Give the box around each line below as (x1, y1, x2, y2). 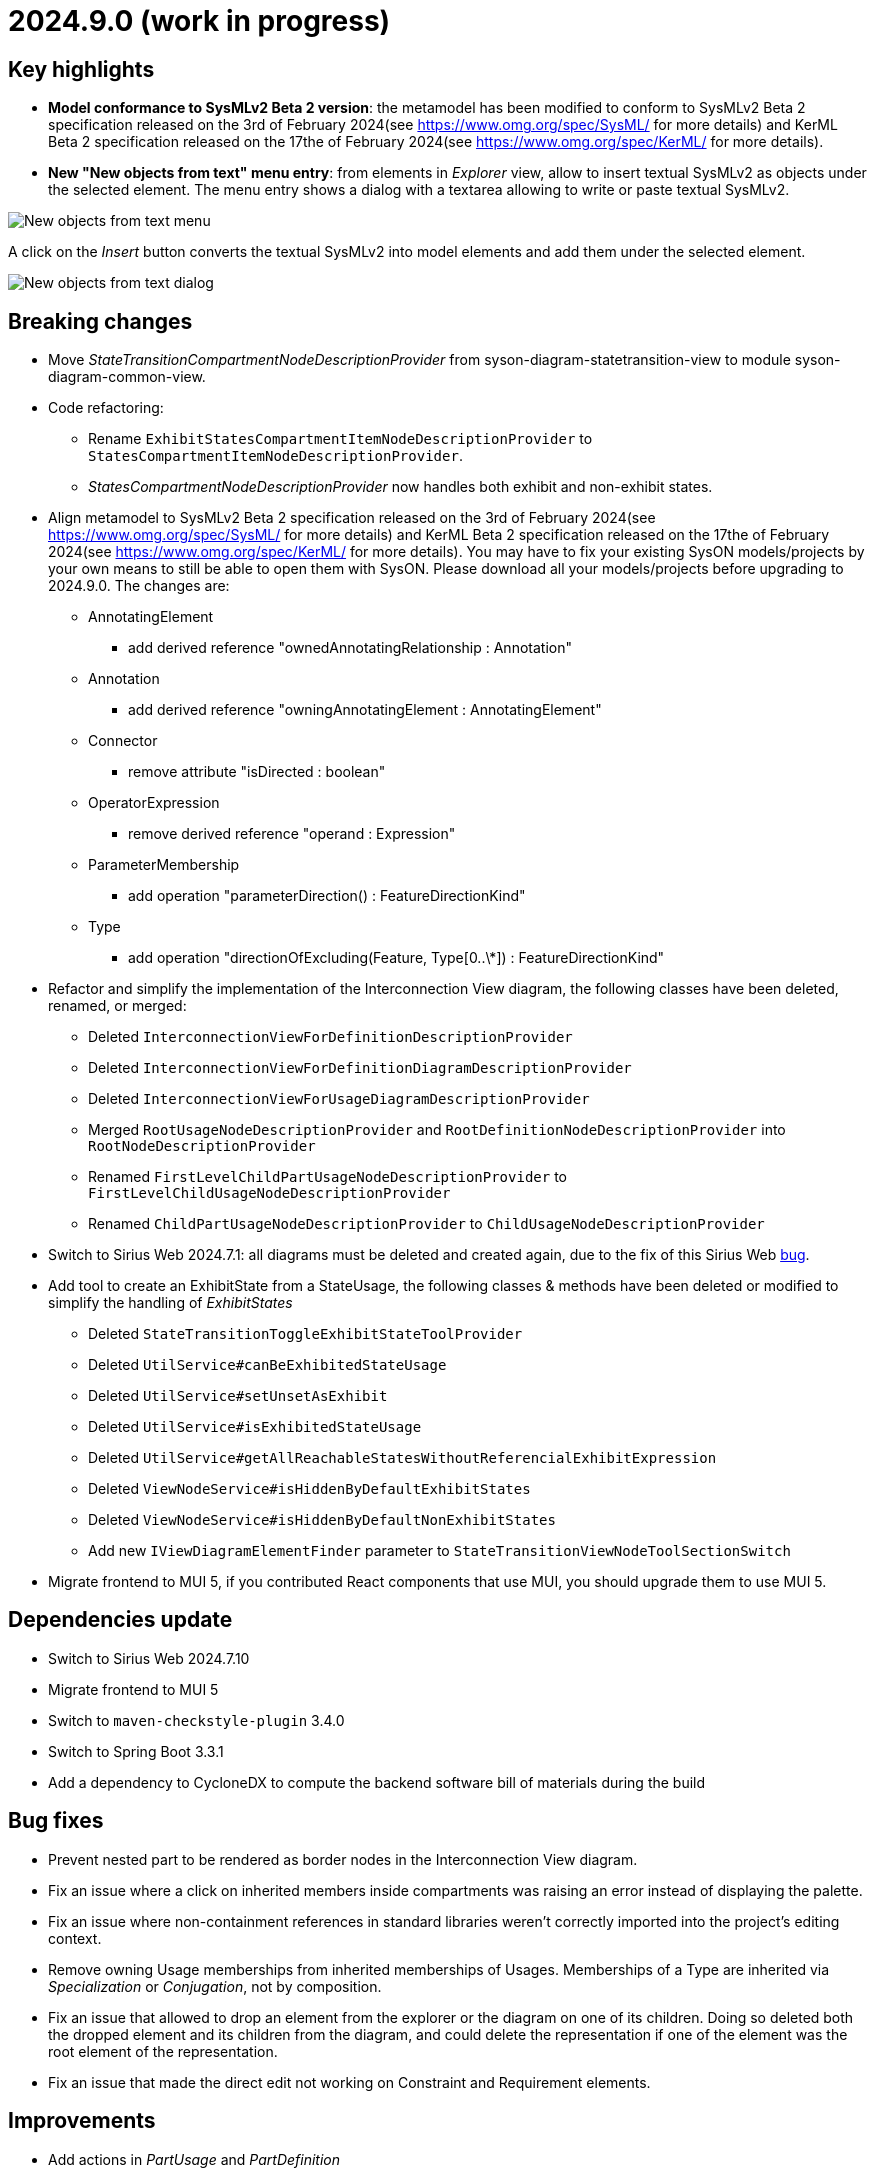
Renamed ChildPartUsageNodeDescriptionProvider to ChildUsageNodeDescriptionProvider (88, 1215, 765, 1233)
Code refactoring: (48, 399, 164, 417)
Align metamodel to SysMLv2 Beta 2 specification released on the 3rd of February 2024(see (48, 509, 656, 527)
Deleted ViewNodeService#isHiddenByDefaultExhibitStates (88, 1480, 531, 1498)
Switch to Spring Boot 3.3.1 (48, 1742, 224, 1760)
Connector (88, 732, 158, 750)
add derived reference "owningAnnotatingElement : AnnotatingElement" (128, 701, 602, 719)
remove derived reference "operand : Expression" (128, 825, 456, 843)
